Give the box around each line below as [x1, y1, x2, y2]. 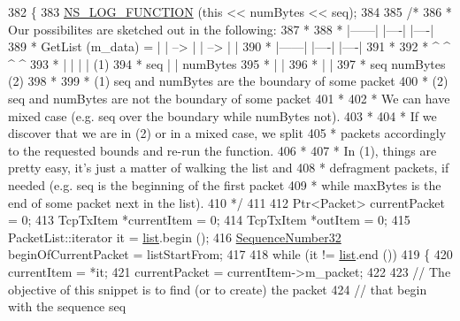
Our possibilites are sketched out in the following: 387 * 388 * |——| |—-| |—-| [8, 19, 434, 38]
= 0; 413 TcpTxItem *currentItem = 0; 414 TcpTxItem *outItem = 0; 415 [8, 210, 410, 229]
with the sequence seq [8, 297, 126, 316]
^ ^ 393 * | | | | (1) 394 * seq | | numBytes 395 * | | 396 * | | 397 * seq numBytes [8, 54, 446, 73]
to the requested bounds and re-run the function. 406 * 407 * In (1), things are [8, 141, 437, 159]
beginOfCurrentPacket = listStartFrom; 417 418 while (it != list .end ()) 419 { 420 [8, 245, 453, 264]
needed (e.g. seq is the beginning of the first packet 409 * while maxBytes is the [8, 175, 441, 194]
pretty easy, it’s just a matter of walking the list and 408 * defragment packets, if [8, 158, 449, 177]
